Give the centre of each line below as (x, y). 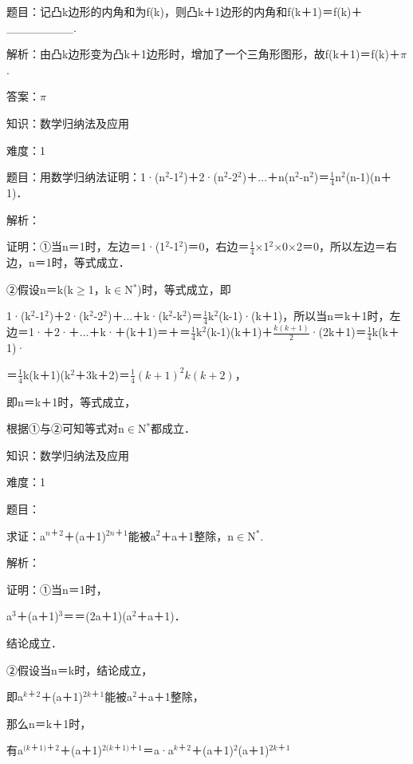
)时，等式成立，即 (184, 289)
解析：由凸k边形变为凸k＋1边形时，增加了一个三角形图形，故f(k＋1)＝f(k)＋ (203, 54)
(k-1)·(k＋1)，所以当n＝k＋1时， (304, 316)
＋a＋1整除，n (197, 535)
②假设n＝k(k (40, 289)
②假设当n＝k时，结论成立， (80, 669)
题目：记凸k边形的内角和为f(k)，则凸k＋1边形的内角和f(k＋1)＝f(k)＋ (185, 11)
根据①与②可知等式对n (65, 428)
